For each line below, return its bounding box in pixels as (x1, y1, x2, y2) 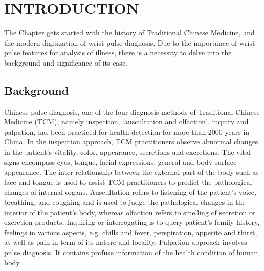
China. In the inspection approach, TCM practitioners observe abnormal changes (4, 136, 258, 147)
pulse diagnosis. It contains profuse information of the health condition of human (4, 247, 258, 258)
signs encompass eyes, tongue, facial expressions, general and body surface (4, 156, 237, 167)
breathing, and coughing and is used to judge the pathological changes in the (4, 197, 246, 207)
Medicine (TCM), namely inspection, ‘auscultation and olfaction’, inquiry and (4, 116, 249, 127)
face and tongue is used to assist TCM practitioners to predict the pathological (4, 176, 252, 187)
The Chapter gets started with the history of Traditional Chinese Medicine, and (4, 27, 255, 38)
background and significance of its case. (4, 57, 127, 68)
